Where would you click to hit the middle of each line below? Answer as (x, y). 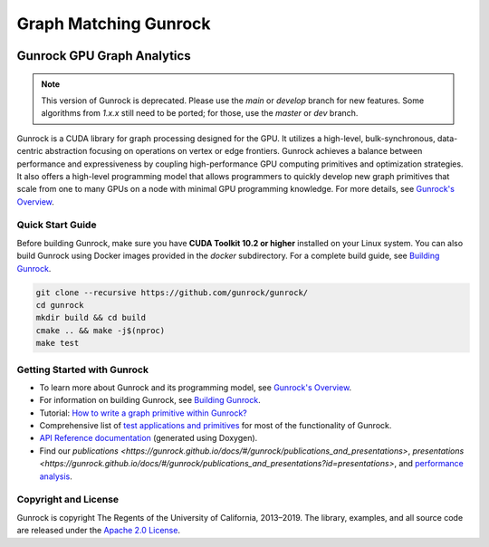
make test (58, 343)
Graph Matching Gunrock (114, 24)
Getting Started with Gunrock (83, 369)
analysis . (56, 476)
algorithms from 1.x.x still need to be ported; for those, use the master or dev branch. (200, 113)
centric (30, 151)
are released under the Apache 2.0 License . (99, 531)
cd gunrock (60, 305)
